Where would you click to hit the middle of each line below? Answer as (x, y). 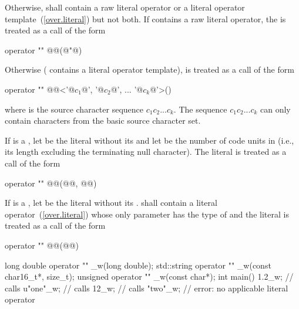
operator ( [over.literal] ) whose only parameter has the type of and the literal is (147, 214)
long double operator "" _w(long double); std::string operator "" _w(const (138, 265)
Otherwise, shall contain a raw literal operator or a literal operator (125, 7)
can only (276, 109)
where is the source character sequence (74, 109)
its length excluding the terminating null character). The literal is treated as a (146, 152)
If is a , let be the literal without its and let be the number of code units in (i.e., (149, 140)
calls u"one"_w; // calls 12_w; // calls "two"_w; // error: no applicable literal (147, 288)
